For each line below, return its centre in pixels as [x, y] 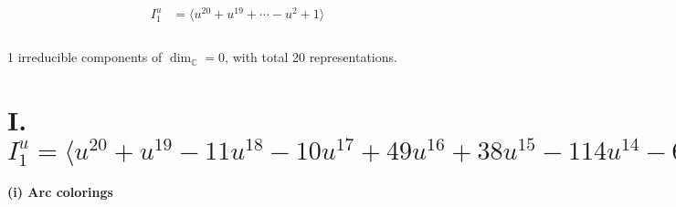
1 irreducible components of [85, 57]
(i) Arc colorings [60, 192]
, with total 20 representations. [311, 57]
